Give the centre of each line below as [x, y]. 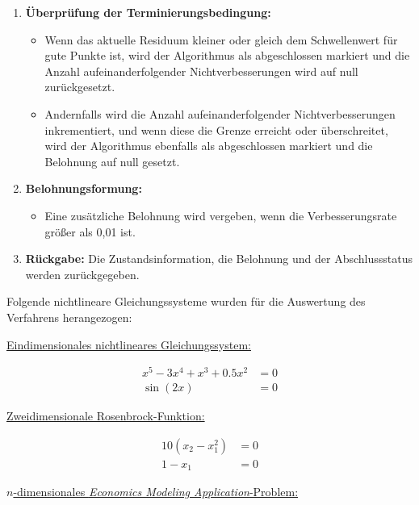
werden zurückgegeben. [82, 274]
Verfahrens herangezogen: [69, 317]
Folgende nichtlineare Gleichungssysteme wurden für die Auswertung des [186, 301]
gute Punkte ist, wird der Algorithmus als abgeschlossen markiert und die [227, 55]
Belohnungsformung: [84, 188]
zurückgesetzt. [80, 87]
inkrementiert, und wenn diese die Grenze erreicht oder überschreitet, [216, 129]
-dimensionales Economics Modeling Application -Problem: [156, 492]
